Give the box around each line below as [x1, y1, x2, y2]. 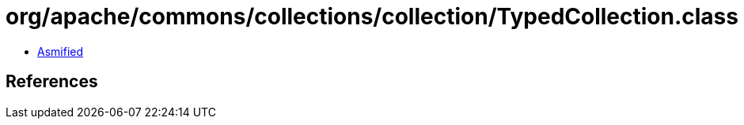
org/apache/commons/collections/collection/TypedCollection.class [6, 3, 738, 30]
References [6, 72, 98, 92]
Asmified [37, 44, 84, 58]
